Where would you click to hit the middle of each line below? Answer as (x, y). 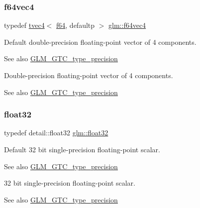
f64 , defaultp (76, 25)
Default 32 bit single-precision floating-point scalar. (82, 149)
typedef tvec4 (24, 25)
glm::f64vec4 (127, 25)
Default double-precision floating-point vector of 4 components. (100, 42)
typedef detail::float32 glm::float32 (56, 133)
